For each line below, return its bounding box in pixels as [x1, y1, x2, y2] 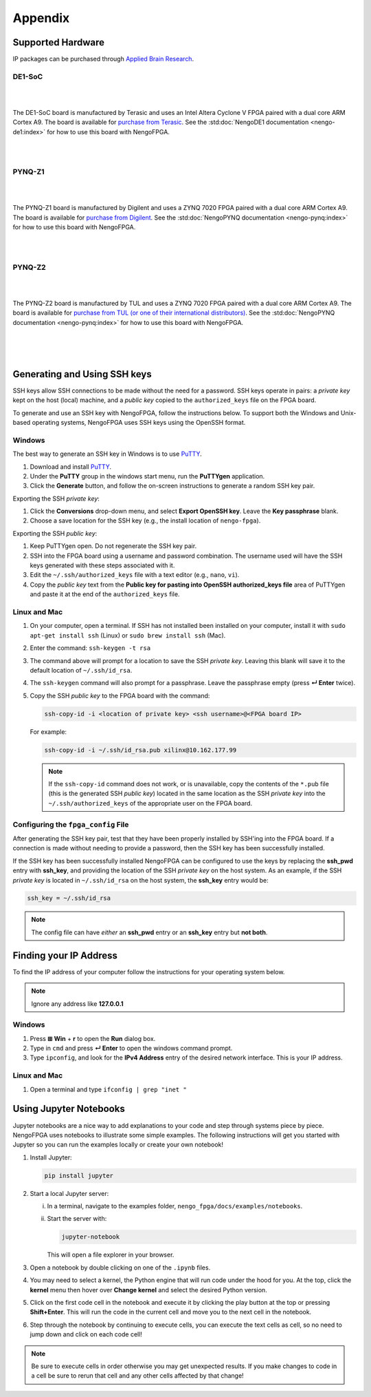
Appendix [12, 10, 70, 25]
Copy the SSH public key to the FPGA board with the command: [30, 691, 210, 700]
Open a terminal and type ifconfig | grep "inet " [30, 1085, 187, 1093]
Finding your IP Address [12, 949, 118, 961]
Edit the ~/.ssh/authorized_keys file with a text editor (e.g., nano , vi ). [30, 571, 240, 579]
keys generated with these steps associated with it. [30, 561, 175, 569]
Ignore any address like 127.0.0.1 [31, 999, 124, 1008]
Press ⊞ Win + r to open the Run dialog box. [30, 1034, 156, 1042]
